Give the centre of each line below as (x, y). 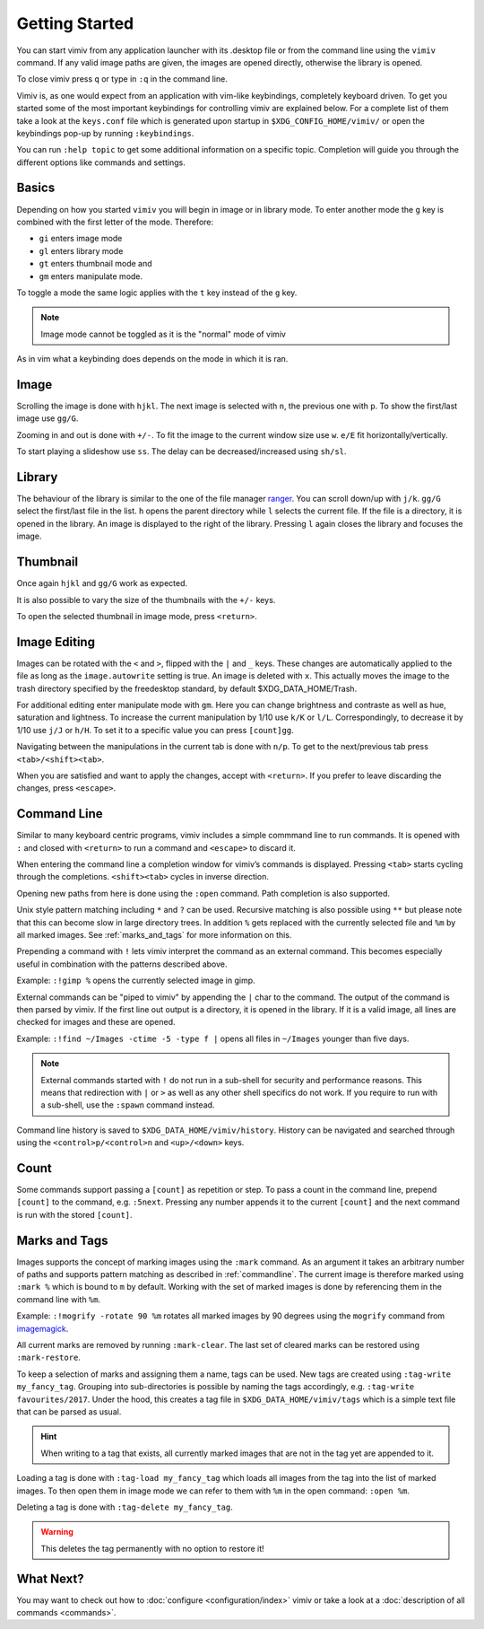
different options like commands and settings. (101, 162)
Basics (36, 188)
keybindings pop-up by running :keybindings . (105, 133)
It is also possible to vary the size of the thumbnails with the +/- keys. (146, 600)
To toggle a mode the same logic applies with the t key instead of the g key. (157, 293)
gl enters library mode (81, 250)
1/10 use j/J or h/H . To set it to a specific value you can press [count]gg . (156, 730)
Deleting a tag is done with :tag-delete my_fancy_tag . (125, 1507)
